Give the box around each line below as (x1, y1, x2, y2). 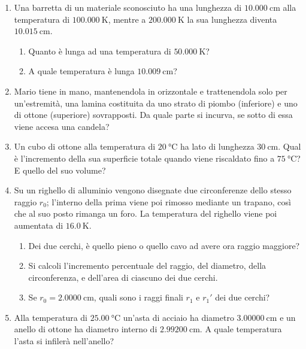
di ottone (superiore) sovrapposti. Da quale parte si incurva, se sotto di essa (14, 108, 293, 121)
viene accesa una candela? (14, 120, 110, 132)
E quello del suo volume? (14, 163, 106, 176)
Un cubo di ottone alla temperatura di (14, 140, 156, 153)
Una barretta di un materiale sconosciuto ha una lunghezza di (14, 1, 242, 13)
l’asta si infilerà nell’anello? (14, 335, 114, 347)
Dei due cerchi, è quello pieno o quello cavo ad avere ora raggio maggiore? (28, 239, 300, 251)
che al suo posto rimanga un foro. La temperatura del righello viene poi (14, 207, 277, 220)
